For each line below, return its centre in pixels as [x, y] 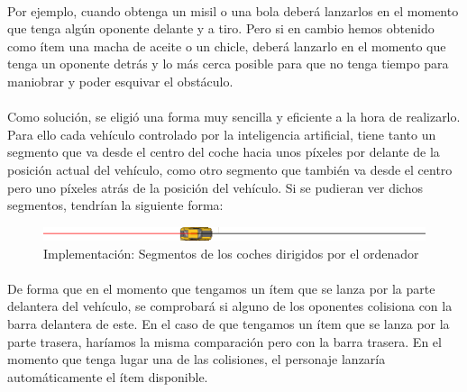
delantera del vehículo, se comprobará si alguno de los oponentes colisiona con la [230, 306]
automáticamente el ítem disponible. [108, 376]
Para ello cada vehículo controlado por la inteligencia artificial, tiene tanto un [222, 134]
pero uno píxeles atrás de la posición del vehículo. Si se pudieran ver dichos [215, 187]
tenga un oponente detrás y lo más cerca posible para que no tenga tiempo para [228, 64]
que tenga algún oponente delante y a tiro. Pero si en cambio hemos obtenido [221, 28]
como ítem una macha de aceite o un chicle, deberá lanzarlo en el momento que [227, 46]
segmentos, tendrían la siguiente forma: [115, 205]
